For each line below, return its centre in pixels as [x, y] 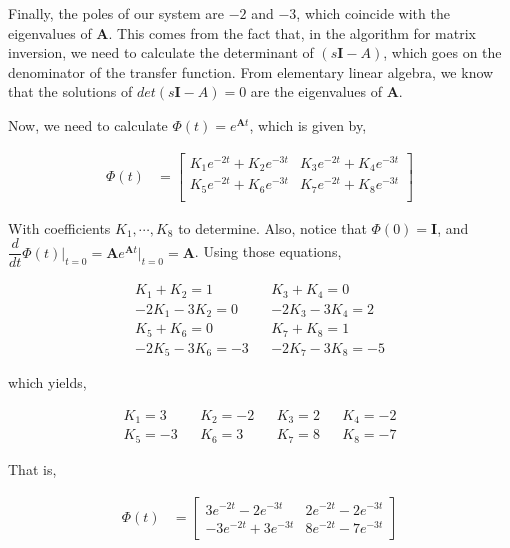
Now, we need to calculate [88, 124]
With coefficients [59, 227]
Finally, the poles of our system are [116, 13]
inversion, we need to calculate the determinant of [161, 52]
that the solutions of [70, 91]
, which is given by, [308, 124]
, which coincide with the [373, 13]
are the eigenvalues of [316, 91]
